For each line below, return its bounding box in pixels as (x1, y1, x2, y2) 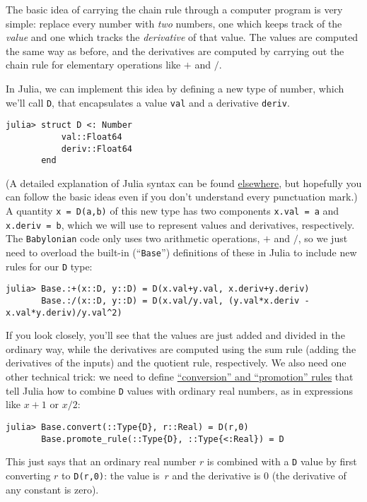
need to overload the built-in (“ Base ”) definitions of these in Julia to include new (6, 245, 357, 259)
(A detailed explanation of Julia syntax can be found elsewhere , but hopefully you (6, 175, 362, 190)
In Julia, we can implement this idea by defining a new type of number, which (6, 80, 344, 95)
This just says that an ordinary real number (6, 454, 197, 469)
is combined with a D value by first (206, 454, 357, 469)
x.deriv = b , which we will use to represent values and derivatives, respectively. (6, 217, 355, 232)
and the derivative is (172, 467, 261, 482)
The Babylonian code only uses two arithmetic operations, (6, 231, 260, 246)
